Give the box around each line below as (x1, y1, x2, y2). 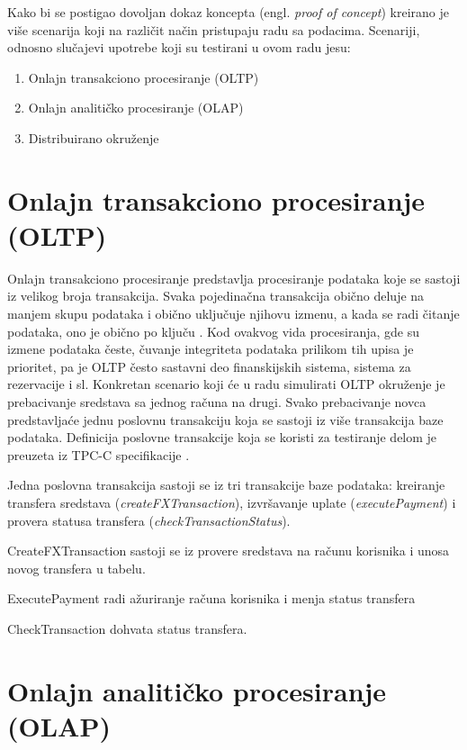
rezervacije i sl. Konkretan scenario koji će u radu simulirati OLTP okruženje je (7, 375, 445, 393)
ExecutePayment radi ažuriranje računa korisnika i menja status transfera (7, 589, 416, 608)
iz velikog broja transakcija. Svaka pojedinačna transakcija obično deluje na (7, 286, 425, 305)
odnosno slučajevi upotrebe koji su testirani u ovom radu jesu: (7, 38, 351, 57)
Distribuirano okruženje (28, 128, 159, 147)
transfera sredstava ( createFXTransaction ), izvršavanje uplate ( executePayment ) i (7, 493, 456, 511)
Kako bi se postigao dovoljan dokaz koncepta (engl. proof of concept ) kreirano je (7, 3, 450, 21)
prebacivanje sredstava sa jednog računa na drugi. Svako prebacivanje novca (7, 393, 427, 411)
